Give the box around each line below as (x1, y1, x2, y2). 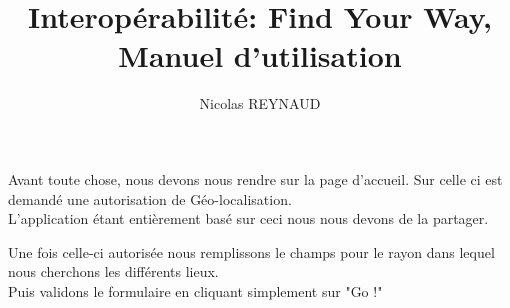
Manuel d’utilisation (118, 35, 402, 76)
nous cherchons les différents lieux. (8, 261, 219, 282)
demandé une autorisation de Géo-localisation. (8, 188, 292, 209)
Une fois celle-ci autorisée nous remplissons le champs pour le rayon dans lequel (8, 241, 495, 262)
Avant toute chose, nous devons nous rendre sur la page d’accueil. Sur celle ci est (8, 168, 503, 189)
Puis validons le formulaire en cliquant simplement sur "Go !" (8, 280, 383, 301)
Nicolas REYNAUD (199, 93, 321, 114)
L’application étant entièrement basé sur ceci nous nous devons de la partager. (8, 208, 489, 229)
